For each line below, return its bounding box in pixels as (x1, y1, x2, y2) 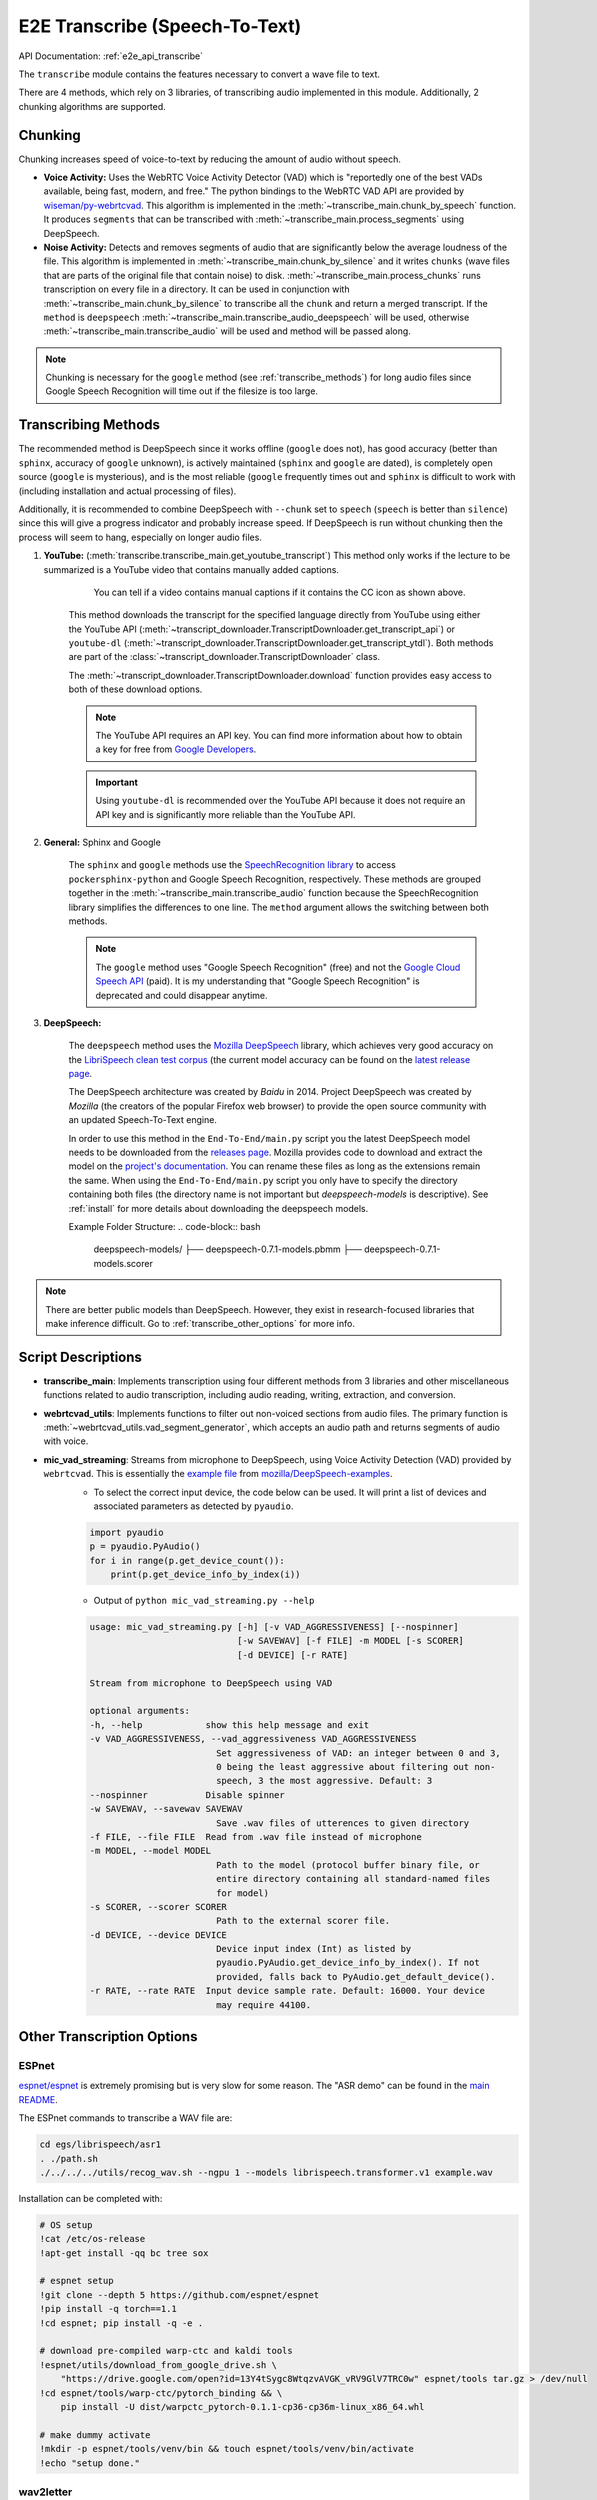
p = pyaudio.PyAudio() (89, 1541, 201, 1552)
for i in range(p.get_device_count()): (89, 1555, 285, 1566)
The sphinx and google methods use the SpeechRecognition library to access (68, 859, 397, 871)
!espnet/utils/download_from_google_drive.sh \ (39, 2359, 277, 2370)
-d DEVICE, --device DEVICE (89, 1929, 227, 1940)
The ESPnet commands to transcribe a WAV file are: (18, 2112, 233, 2124)
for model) (215, 1887, 270, 1899)
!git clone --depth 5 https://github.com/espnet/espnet (39, 2289, 320, 2300)
